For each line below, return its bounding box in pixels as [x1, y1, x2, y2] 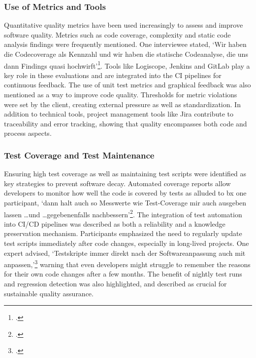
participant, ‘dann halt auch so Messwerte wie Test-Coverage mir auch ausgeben [4, 198, 247, 207]
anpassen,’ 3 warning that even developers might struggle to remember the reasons [4, 258, 251, 269]
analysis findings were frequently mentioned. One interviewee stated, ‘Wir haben [4, 39, 247, 49]
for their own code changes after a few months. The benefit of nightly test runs [4, 269, 242, 279]
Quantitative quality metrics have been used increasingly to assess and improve [4, 20, 243, 30]
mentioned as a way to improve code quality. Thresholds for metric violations [4, 89, 237, 100]
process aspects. [4, 128, 52, 138]
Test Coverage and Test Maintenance [4, 149, 155, 161]
